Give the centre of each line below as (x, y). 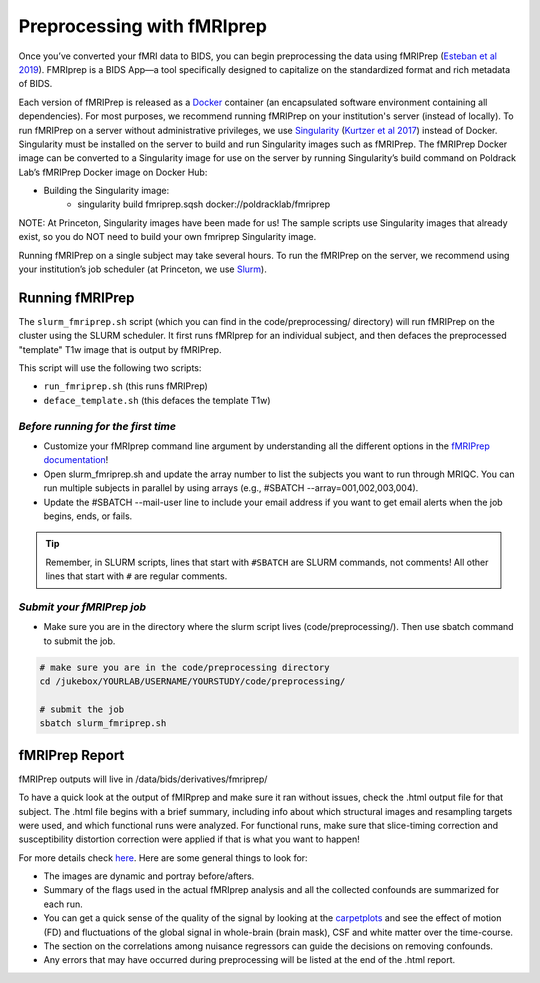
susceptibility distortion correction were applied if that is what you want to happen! (189, 839)
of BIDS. (35, 84)
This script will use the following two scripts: (110, 368)
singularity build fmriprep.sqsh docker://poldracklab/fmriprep (204, 204)
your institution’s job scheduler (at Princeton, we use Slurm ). (142, 269)
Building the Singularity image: (106, 191)
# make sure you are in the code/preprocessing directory (184, 667)
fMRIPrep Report (71, 755)
